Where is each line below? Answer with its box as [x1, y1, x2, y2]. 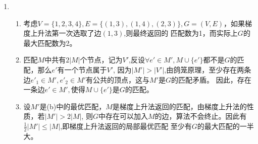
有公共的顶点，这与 [86, 74, 150, 85]
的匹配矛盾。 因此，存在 [171, 74, 251, 85]
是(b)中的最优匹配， [39, 101, 106, 111]
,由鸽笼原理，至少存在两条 [164, 64, 251, 75]
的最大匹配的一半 [197, 120, 254, 131]
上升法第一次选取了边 [30, 28, 101, 38]
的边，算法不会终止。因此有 [154, 111, 247, 121]
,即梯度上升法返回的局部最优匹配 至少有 [60, 120, 192, 131]
